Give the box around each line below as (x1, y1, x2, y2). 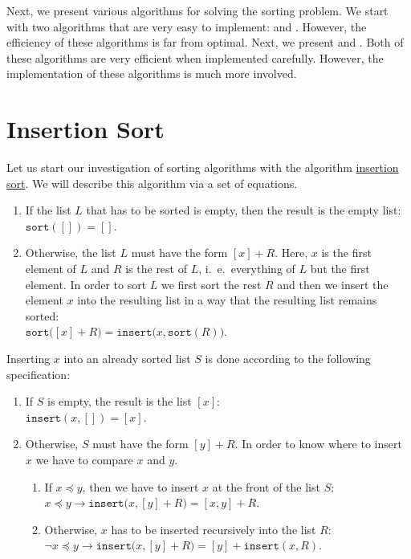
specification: (6, 365, 71, 382)
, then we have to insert (82, 478, 199, 495)
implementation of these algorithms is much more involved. (6, 65, 297, 82)
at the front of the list (212, 478, 320, 495)
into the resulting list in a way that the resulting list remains (77, 292, 377, 308)
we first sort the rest (161, 275, 262, 292)
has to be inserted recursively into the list (111, 520, 316, 537)
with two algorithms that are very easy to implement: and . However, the (6, 18, 367, 35)
